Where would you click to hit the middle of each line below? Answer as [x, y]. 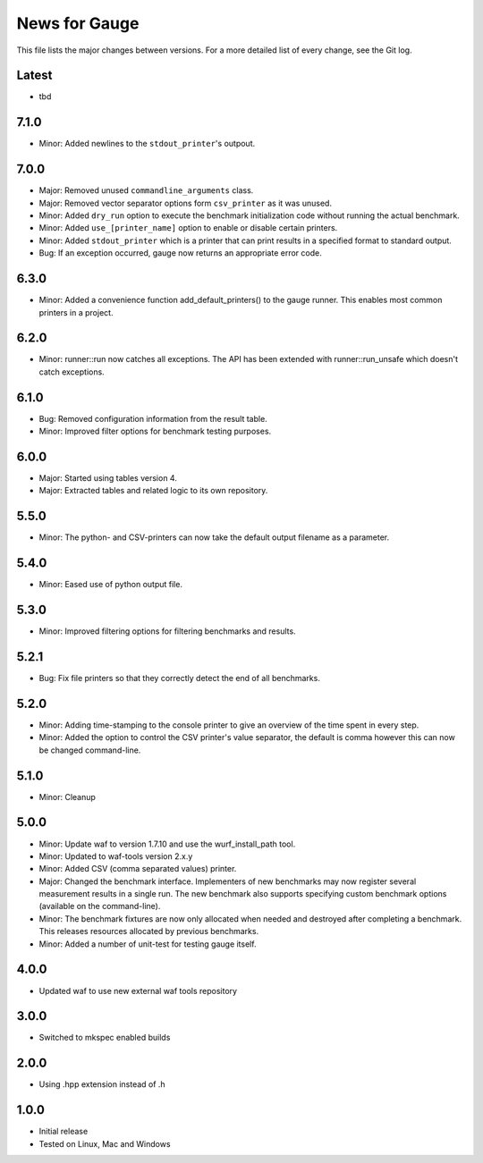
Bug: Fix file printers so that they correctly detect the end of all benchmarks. [180, 678]
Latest [34, 76]
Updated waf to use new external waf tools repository [138, 990]
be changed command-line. [90, 750]
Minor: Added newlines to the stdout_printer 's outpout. [147, 144]
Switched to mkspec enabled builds [105, 1038]
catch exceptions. [72, 372]
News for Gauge [78, 23]
